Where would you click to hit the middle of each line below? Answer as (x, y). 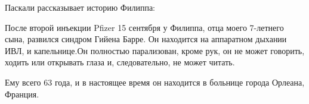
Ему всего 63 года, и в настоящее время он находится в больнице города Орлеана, (155, 82)
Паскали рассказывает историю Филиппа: (80, 7)
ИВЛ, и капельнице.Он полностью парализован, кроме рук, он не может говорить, (155, 50)
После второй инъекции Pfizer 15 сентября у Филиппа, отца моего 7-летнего (144, 27)
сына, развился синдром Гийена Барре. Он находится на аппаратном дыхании (146, 39)
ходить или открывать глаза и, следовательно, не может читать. (120, 62)
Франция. (22, 94)
